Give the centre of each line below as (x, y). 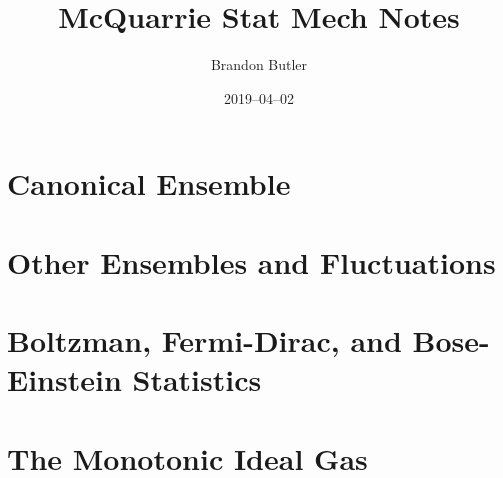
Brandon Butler (259, 64)
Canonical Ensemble (149, 183)
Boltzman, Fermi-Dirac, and (204, 340)
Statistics (197, 379)
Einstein (64, 379)
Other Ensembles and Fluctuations (251, 261)
